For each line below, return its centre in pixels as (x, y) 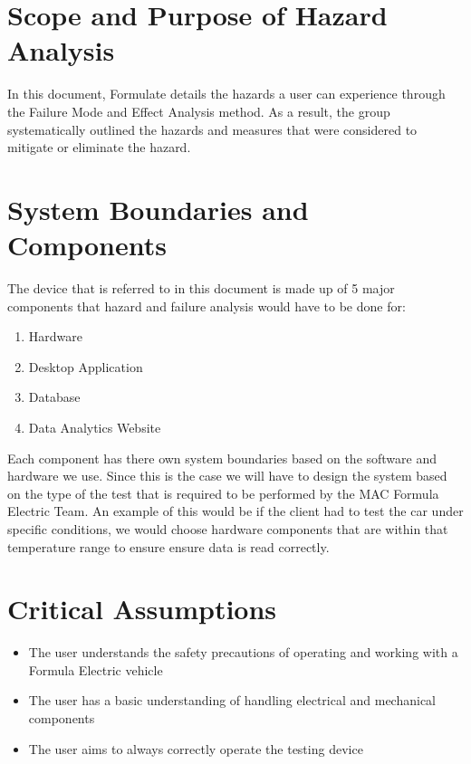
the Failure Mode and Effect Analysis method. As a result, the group (199, 111)
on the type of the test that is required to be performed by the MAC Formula (223, 493)
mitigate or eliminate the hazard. (99, 147)
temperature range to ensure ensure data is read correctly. (168, 546)
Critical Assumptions (142, 609)
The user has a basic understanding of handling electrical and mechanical (232, 700)
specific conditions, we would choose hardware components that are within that (228, 528)
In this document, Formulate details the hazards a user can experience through (226, 94)
